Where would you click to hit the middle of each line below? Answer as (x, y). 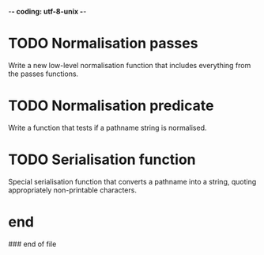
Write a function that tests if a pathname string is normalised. (107, 127)
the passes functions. (43, 74)
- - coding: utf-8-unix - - (47, 11)
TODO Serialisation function (102, 160)
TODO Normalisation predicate (111, 106)
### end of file (32, 244)
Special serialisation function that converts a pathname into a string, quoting (132, 181)
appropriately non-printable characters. (72, 190)
